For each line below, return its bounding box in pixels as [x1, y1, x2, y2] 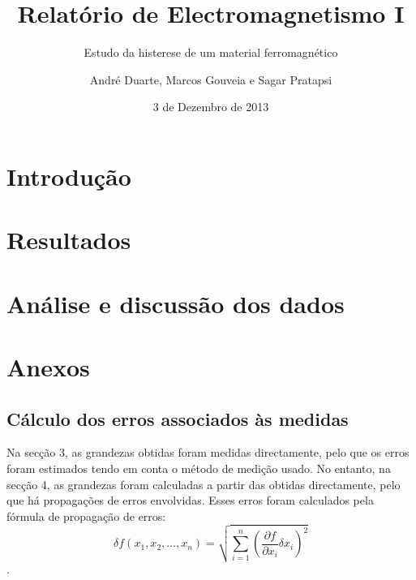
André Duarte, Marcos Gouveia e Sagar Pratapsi [89, 71, 332, 88]
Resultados [6, 223, 131, 256]
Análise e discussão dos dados [6, 286, 345, 320]
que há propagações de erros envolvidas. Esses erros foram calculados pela [6, 492, 374, 509]
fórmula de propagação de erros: [6, 507, 166, 524]
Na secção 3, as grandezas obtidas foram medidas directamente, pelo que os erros [6, 444, 410, 461]
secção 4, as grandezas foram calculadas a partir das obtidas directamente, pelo [6, 475, 401, 492]
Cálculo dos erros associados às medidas [6, 406, 349, 431]
